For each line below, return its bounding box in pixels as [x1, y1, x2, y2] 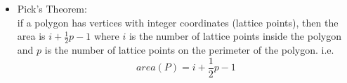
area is [17, 29, 46, 43]
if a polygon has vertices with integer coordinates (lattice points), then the [17, 15, 339, 29]
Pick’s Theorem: [17, 1, 87, 15]
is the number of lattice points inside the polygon [129, 29, 341, 43]
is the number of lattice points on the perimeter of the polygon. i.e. [44, 43, 334, 57]
